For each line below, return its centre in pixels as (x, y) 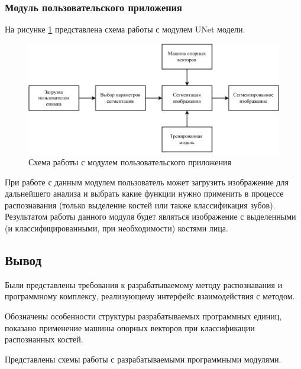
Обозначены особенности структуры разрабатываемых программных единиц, (143, 316)
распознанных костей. (44, 339)
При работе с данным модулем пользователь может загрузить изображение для (147, 182)
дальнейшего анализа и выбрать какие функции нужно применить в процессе (144, 193)
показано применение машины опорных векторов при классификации (130, 327)
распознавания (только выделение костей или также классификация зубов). (140, 205)
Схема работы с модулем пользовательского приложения (130, 162)
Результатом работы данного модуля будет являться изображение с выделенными (150, 216)
